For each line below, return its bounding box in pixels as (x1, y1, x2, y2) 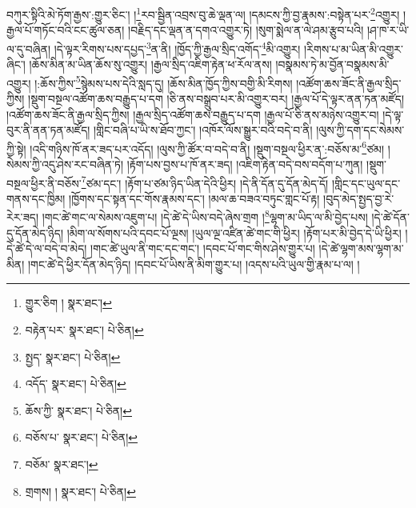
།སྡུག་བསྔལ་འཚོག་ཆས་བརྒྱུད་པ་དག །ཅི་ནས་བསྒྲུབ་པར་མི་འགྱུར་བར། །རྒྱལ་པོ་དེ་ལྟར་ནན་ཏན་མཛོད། (28, 90, 405, 106)
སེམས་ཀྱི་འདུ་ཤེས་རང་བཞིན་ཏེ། (6, 155, 124, 172)
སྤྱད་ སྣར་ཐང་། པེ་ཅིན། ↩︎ (25, 348, 121, 365)
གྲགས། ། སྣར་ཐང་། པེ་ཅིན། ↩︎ (25, 482, 136, 499)
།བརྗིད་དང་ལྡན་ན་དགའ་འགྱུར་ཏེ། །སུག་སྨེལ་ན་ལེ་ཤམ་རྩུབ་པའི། (128, 22, 364, 38)
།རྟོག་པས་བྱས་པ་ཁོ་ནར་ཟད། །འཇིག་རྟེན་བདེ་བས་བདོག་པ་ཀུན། (126, 155, 363, 172)
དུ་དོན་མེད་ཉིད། (6, 224, 64, 241)
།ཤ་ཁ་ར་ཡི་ (366, 22, 410, 38)
